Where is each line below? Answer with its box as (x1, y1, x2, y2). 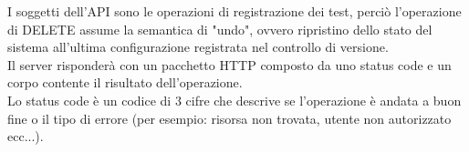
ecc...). (7, 127, 44, 146)
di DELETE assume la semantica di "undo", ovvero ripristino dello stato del (7, 19, 433, 38)
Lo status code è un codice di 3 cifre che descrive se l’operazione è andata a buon (7, 90, 462, 109)
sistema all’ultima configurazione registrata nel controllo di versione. (7, 37, 389, 56)
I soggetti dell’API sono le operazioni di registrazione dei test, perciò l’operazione (7, 2, 462, 20)
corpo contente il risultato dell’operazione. (7, 73, 243, 92)
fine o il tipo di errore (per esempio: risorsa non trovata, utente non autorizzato (7, 108, 452, 127)
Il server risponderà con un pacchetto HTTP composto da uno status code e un (7, 55, 452, 74)
